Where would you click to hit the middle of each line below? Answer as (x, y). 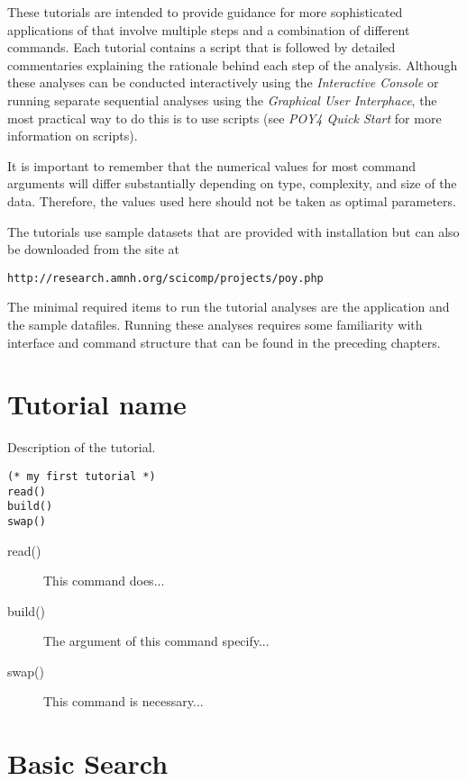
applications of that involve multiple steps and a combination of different (209, 29)
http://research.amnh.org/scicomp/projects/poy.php (165, 278)
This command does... (104, 581)
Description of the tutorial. (82, 447)
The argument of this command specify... (156, 641)
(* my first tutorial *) (82, 476)
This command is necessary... (124, 701)
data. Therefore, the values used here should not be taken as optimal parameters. (232, 200)
